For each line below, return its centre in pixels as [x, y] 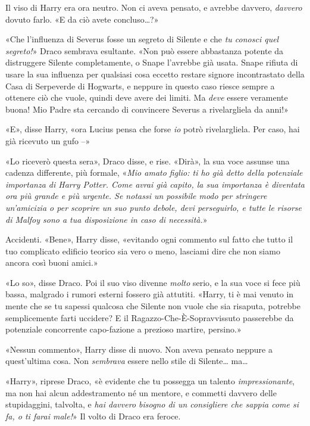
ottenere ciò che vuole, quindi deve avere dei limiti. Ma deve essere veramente [147, 97]
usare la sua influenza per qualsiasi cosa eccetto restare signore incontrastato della [155, 74]
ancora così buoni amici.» [52, 262]
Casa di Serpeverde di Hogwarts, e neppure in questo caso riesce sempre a [140, 85]
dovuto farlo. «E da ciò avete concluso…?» [82, 19]
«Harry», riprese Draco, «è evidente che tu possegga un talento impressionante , [150, 381]
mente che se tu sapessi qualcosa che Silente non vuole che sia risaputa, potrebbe [153, 306]
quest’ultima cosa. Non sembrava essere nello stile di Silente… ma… [127, 361]
